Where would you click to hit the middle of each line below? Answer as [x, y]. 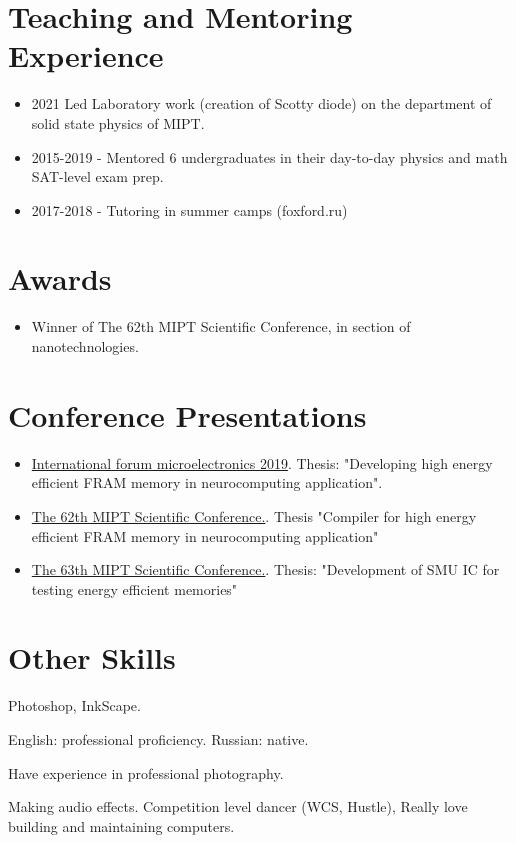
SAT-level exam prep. [97, 176]
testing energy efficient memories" [134, 588]
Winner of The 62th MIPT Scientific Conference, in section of [221, 326]
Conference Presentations [187, 414]
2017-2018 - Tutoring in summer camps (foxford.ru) [189, 209]
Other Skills [92, 657]
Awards [60, 278]
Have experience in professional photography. [146, 772]
